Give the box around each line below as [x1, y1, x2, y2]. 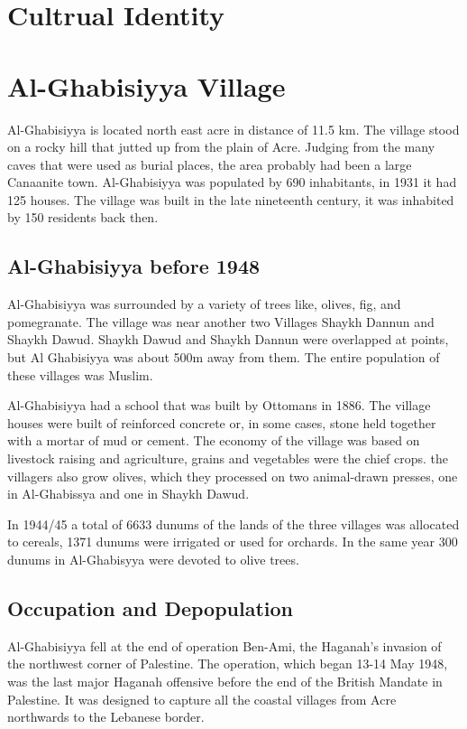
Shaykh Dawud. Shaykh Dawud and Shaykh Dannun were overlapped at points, [7, 330, 449, 349]
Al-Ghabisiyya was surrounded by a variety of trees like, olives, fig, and [7, 294, 401, 313]
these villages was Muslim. [7, 365, 153, 384]
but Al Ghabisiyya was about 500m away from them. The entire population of [7, 348, 440, 367]
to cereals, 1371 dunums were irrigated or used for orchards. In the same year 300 [7, 532, 458, 551]
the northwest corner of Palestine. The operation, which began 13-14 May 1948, [7, 654, 448, 673]
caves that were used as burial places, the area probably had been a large [7, 154, 412, 173]
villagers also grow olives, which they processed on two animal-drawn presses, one [7, 466, 458, 485]
